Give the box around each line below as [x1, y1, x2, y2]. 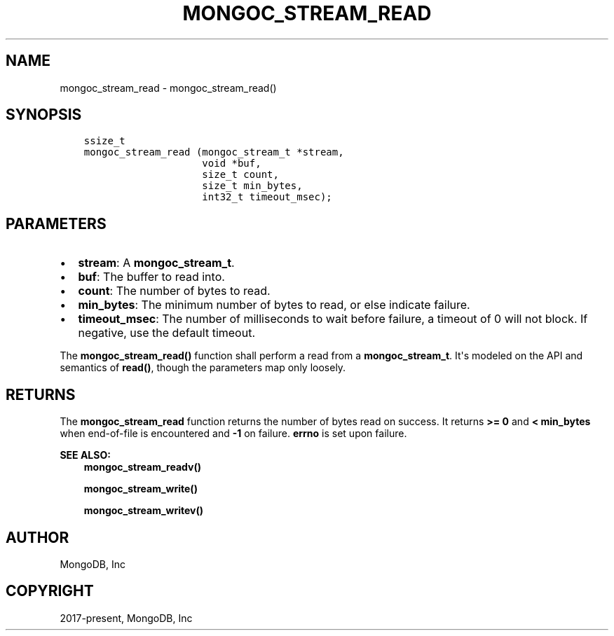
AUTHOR [6, 528, 69, 546]
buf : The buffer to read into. [78, 270, 225, 284]
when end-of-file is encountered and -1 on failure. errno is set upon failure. [60, 427, 407, 440]
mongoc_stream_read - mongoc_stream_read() [60, 81, 277, 94]
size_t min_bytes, [202, 180, 303, 192]
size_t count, [202, 169, 279, 181]
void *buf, [202, 158, 261, 170]
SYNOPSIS [6, 106, 82, 124]
